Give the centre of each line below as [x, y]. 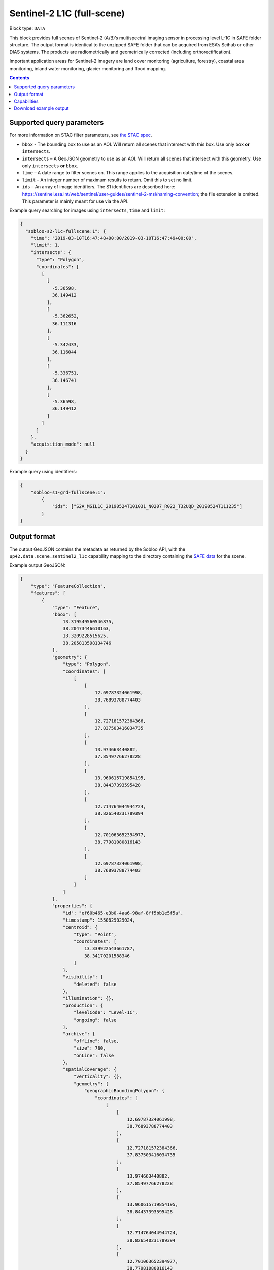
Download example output [41, 108]
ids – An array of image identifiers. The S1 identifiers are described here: [99, 187]
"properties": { [72, 906]
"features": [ [48, 593]
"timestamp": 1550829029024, [99, 920]
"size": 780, [90, 1048]
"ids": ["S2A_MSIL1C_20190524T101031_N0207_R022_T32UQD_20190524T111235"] [147, 506]
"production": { [83, 1005]
